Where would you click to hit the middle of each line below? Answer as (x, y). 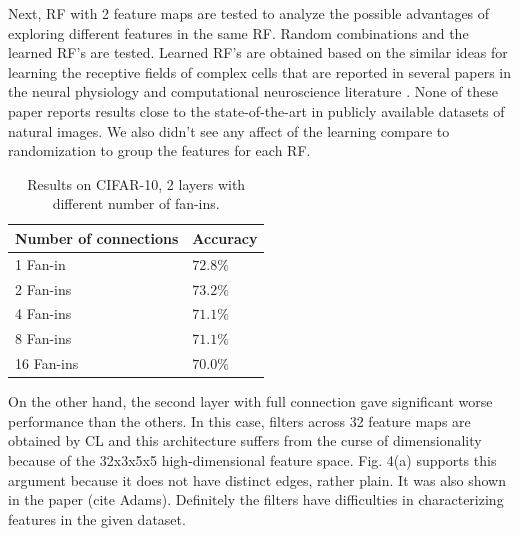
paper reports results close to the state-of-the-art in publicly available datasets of (256, 110)
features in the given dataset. (97, 518)
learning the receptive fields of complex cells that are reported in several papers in (260, 71)
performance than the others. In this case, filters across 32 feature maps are (239, 420)
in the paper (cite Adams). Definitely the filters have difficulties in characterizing (256, 499)
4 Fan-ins (43, 313)
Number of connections (97, 237)
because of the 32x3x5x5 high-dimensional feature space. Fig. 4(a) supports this (252, 460)
